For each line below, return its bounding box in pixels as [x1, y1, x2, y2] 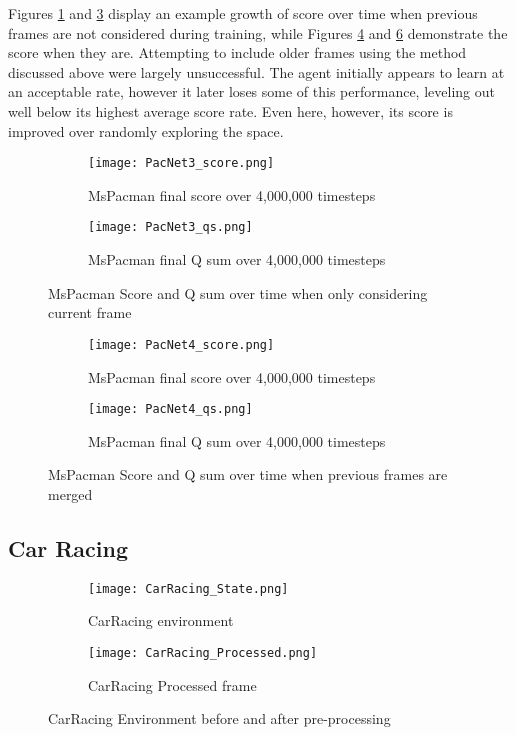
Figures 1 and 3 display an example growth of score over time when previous [8, 3, 478, 23]
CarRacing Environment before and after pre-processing [48, 708, 391, 729]
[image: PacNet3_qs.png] [88, 220, 253, 235]
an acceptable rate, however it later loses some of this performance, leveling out [8, 81, 495, 102]
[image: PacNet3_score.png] [88, 156, 275, 171]
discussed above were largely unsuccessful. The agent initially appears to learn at [8, 61, 505, 82]
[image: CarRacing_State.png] [88, 581, 289, 596]
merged [48, 483, 93, 504]
